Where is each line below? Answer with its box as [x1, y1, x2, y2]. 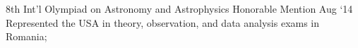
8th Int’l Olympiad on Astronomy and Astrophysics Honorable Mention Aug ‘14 [6, 1, 353, 16]
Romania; [6, 29, 47, 44]
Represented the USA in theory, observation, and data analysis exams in [6, 15, 320, 30]
